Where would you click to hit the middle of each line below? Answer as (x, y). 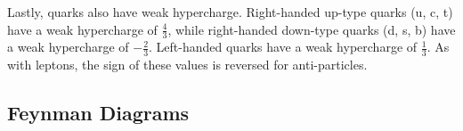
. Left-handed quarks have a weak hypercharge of (283, 47)
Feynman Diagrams (98, 113)
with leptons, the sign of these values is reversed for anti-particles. (187, 65)
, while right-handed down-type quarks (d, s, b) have (312, 29)
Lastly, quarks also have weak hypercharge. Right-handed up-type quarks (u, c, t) (230, 12)
